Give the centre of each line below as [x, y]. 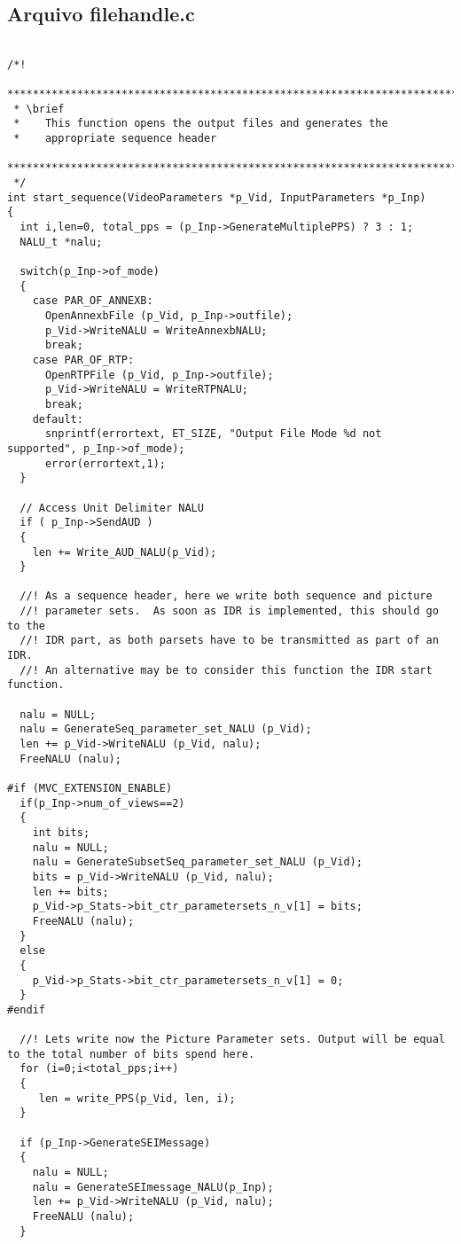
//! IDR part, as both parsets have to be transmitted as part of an [229, 641]
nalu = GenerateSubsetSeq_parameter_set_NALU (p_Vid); [197, 862]
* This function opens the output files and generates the [201, 124]
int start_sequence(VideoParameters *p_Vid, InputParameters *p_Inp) [217, 197]
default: [58, 419]
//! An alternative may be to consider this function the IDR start [226, 670]
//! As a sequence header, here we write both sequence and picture [226, 596]
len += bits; [70, 892]
